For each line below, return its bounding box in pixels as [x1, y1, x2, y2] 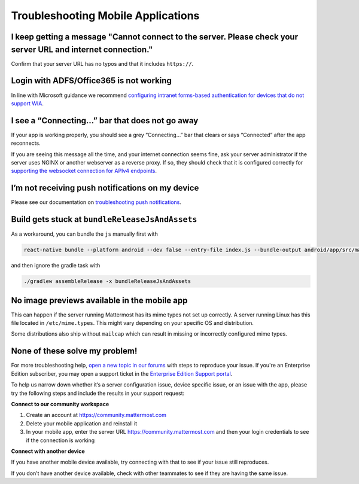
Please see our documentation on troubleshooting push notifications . [11, 199, 182, 206]
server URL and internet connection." [11, 44, 153, 54]
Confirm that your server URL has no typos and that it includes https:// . [11, 60, 194, 67]
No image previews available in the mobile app [11, 295, 188, 305]
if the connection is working [26, 437, 95, 444]
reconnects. [11, 139, 41, 147]
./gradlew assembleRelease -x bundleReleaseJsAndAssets [23, 278, 191, 285]
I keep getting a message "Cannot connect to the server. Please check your [11, 32, 299, 42]
